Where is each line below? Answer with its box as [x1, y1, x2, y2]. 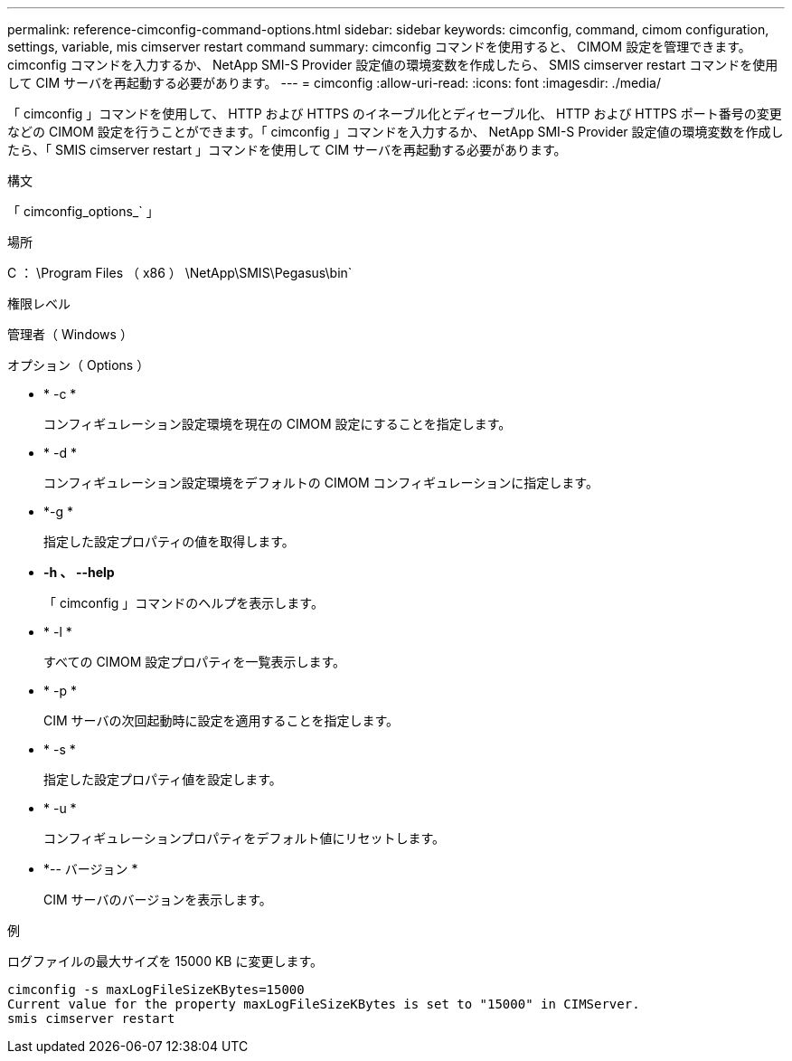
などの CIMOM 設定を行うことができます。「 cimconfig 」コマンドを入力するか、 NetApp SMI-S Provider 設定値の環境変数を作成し [7, 124, 784, 139]
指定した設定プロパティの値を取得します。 [43, 534, 295, 549]
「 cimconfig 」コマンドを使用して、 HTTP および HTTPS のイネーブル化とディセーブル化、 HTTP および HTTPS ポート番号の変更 [7, 106, 782, 121]
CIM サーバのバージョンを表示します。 [43, 892, 272, 907]
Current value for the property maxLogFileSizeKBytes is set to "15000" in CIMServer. [7, 997, 640, 1011]
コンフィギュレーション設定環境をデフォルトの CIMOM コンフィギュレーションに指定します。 [43, 475, 599, 490]
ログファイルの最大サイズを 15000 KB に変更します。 [7, 953, 324, 969]
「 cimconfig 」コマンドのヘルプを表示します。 [43, 595, 324, 611]
